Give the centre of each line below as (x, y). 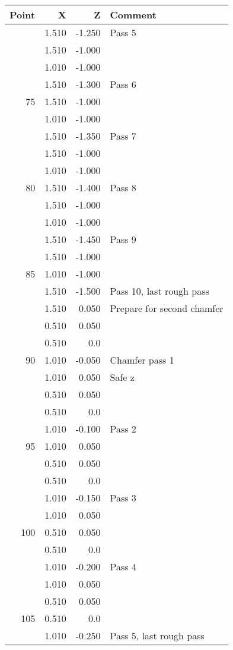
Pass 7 (123, 136)
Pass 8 (123, 187)
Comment (133, 15)
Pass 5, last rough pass (157, 635)
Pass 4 (123, 567)
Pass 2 (123, 429)
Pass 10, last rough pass (159, 291)
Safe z (122, 377)
